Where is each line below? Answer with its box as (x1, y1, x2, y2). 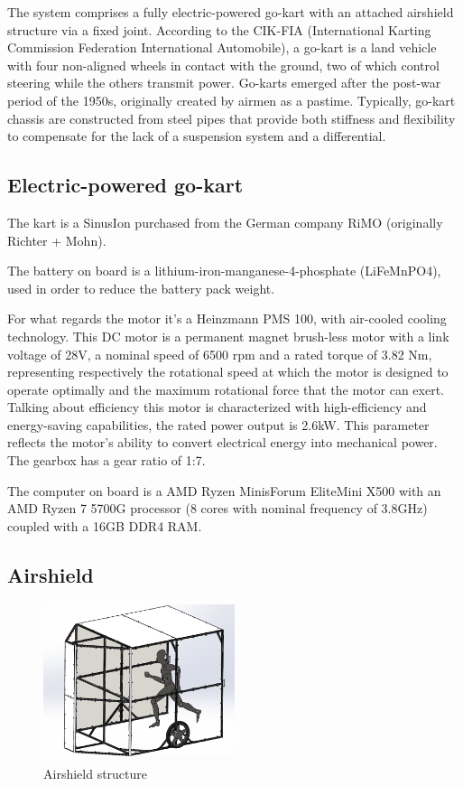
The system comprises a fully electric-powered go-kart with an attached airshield (7, 3, 454, 21)
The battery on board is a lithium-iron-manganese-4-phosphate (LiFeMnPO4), (7, 261, 441, 280)
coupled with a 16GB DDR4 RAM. (7, 516, 202, 535)
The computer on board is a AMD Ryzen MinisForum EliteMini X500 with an (7, 481, 441, 500)
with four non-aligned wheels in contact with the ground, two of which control (7, 55, 440, 74)
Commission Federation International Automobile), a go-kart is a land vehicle (7, 38, 437, 57)
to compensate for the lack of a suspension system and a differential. (7, 126, 386, 145)
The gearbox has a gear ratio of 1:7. (7, 451, 206, 470)
